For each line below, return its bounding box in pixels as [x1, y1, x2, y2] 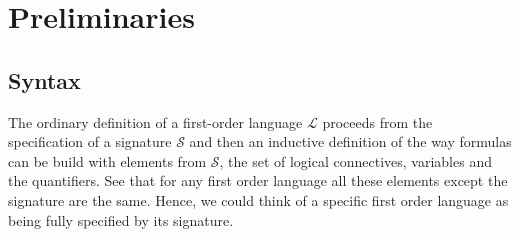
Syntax [8, 64, 81, 95]
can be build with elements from [8, 150, 207, 171]
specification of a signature [8, 131, 172, 152]
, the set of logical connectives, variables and [219, 150, 492, 171]
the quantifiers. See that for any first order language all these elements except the [8, 170, 508, 191]
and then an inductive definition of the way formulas [189, 131, 512, 152]
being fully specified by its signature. [8, 209, 234, 230]
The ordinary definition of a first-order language [8, 111, 303, 132]
